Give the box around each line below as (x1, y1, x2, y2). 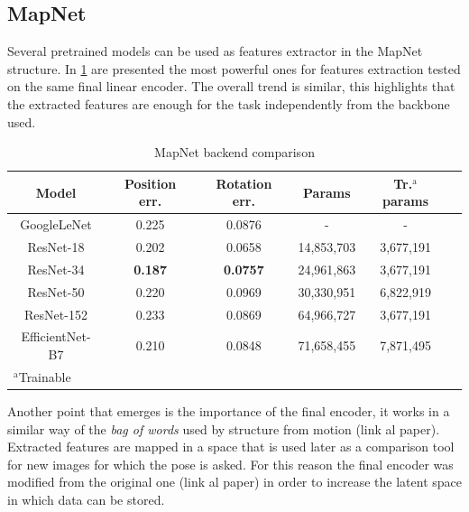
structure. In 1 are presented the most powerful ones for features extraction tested (7, 59, 461, 78)
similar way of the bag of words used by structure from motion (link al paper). (7, 419, 440, 438)
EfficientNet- (21, 327, 91, 346)
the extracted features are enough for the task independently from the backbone (7, 94, 450, 113)
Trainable (18, 367, 71, 386)
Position (124, 173, 177, 192)
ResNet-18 (27, 237, 85, 256)
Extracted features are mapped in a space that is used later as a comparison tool (7, 437, 455, 456)
